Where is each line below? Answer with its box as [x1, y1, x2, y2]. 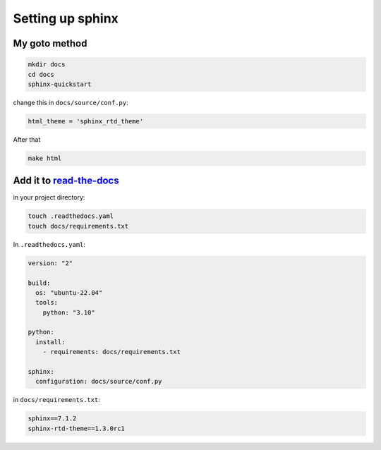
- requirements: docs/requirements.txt [42, 348, 181, 356]
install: [35, 338, 66, 346]
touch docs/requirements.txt [28, 222, 129, 230]
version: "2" [28, 259, 73, 267]
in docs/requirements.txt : [13, 396, 100, 404]
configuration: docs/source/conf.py [35, 377, 162, 386]
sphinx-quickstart [28, 80, 92, 88]
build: [28, 279, 51, 287]
